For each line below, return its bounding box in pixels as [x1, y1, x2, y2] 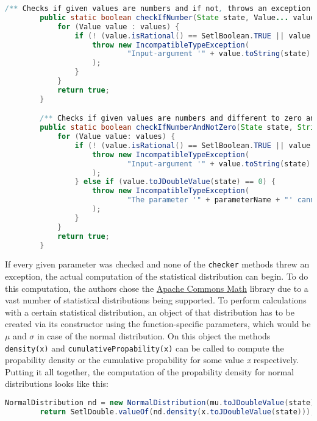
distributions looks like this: [5, 377, 109, 390]
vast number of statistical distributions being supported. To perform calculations [5, 294, 307, 306]
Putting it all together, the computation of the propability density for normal [5, 365, 294, 378]
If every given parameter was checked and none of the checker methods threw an [5, 258, 310, 271]
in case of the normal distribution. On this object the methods [37, 330, 271, 342]
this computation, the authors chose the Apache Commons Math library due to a [5, 281, 308, 294]
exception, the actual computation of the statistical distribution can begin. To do [5, 270, 308, 283]
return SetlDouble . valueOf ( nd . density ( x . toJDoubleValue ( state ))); [40, 407, 315, 416]
